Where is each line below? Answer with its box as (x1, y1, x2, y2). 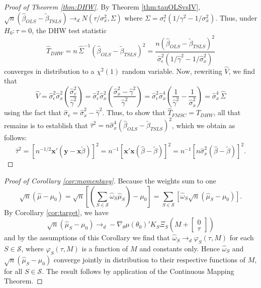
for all (4, 265, 23, 276)
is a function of (81, 243, 128, 253)
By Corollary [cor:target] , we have (4, 207, 109, 217)
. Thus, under (215, 12, 257, 23)
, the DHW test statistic (32, 25, 107, 35)
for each (229, 232, 254, 243)
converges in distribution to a (4, 65, 95, 76)
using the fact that (4, 107, 62, 118)
